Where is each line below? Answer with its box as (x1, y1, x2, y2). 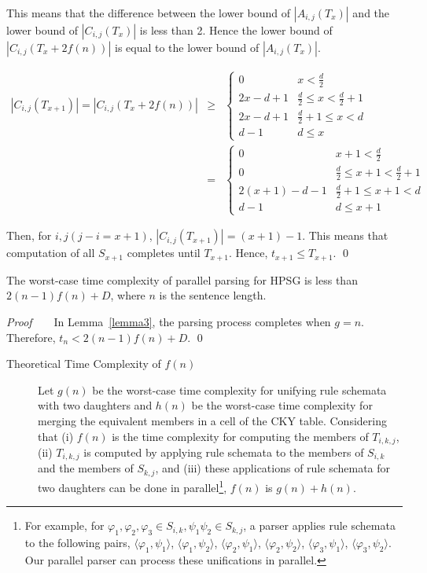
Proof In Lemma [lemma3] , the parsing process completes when (6, 313, 331, 329)
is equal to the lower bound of (114, 39, 260, 55)
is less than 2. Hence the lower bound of (139, 22, 333, 38)
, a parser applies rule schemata (243, 517, 396, 534)
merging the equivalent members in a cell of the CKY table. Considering (38, 412, 387, 428)
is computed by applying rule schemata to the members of (83, 444, 364, 460)
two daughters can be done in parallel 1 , (38, 476, 227, 495)
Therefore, (6, 329, 56, 345)
